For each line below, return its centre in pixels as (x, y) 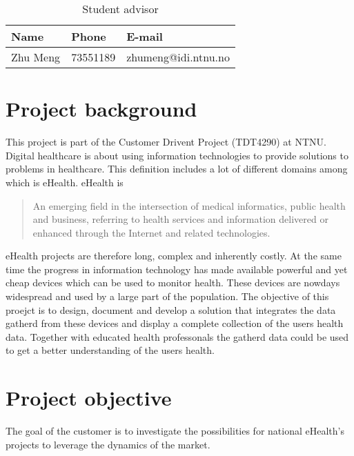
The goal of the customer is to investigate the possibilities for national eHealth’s (175, 431)
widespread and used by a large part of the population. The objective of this (167, 296)
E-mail (145, 36)
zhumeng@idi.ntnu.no (178, 57)
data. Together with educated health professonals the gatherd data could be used (177, 336)
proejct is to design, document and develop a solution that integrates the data (171, 309)
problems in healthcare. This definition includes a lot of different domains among (177, 169)
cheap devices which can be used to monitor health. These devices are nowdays (173, 282)
